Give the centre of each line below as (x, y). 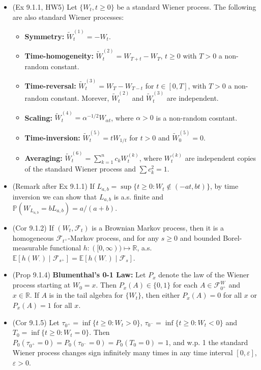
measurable (30, 248)
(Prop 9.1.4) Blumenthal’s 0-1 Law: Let (79, 275)
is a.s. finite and (139, 196)
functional (66, 248)
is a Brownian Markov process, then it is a (158, 227)
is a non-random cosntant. (197, 117)
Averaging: (43, 158)
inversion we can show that (55, 196)
